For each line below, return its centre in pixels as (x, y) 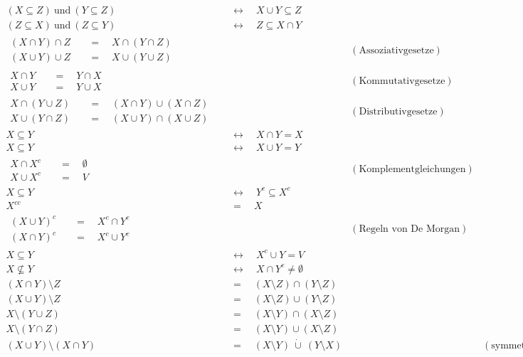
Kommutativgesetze (402, 81)
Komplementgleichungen (412, 170)
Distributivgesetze (398, 111)
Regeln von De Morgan (410, 229)
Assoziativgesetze (396, 50)
